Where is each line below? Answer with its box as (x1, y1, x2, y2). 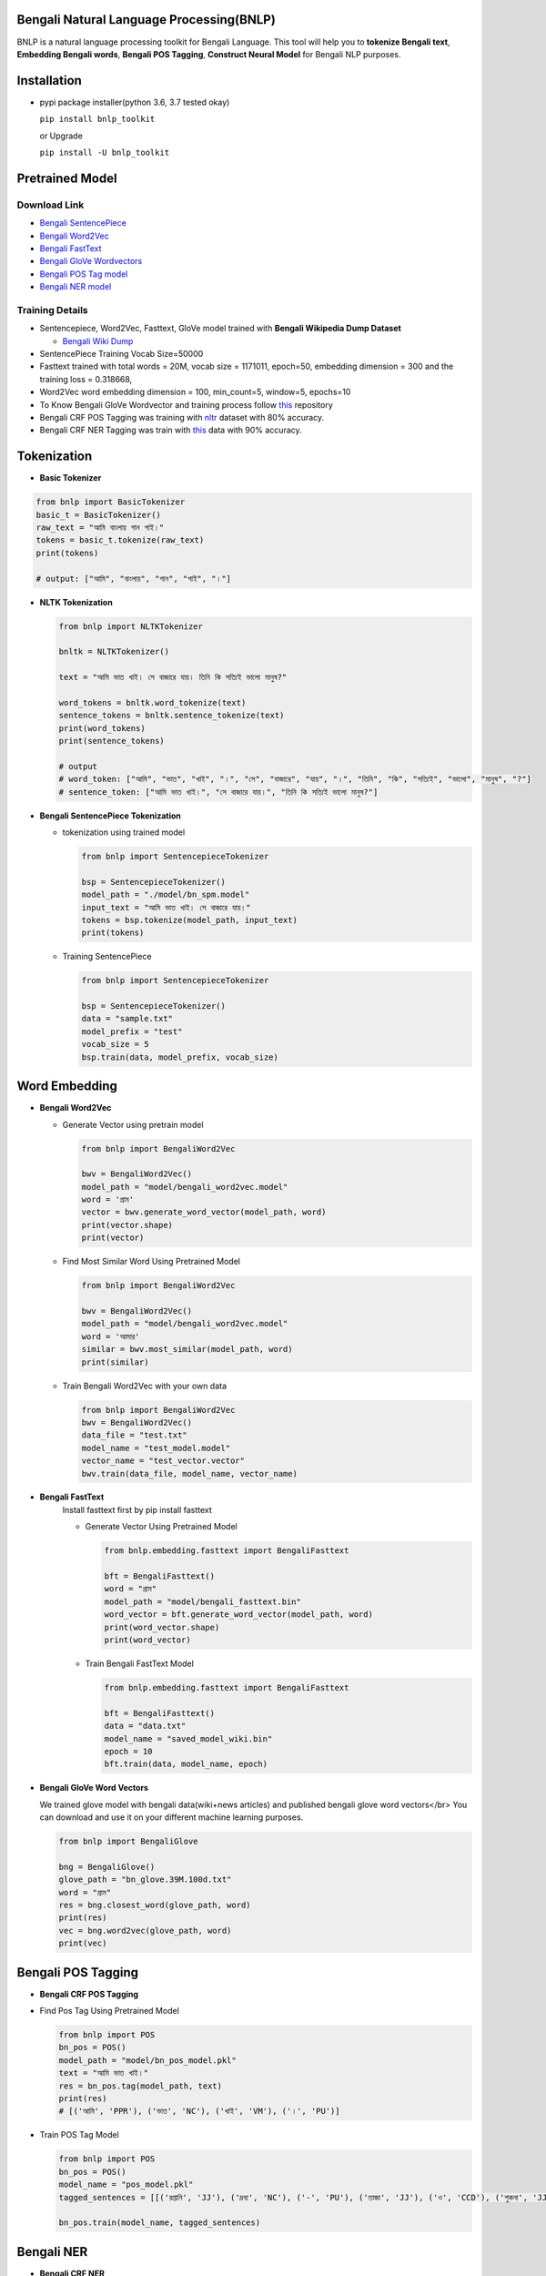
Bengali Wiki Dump (62, 335, 134, 346)
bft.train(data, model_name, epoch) (104, 1759, 268, 1770)
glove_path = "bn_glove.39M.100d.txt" (58, 1875, 232, 1885)
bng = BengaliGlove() (58, 1862, 156, 1872)
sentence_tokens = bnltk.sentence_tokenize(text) (58, 710, 285, 721)
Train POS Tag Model (39, 2129, 120, 2140)
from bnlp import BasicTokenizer (35, 497, 186, 507)
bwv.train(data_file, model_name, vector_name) (81, 1468, 298, 1478)
